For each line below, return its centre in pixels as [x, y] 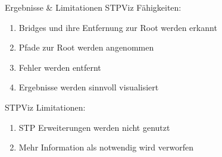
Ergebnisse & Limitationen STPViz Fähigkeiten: [93, 7]
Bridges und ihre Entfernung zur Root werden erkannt [118, 27]
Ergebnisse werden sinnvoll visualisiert [89, 87]
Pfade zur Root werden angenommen [86, 47]
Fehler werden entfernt [60, 67]
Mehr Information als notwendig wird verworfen [106, 147]
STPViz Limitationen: [45, 107]
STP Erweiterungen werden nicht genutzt [94, 127]
